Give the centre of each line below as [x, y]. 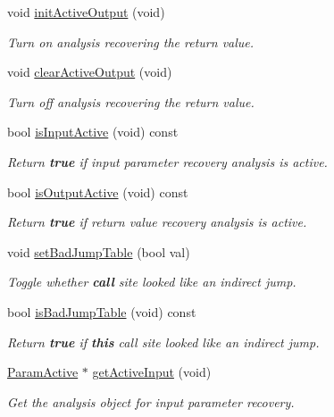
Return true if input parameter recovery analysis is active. [167, 161]
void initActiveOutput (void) [86, 12]
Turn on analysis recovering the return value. [131, 42]
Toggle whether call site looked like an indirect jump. [152, 282]
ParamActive [43, 372]
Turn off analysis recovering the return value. [131, 101]
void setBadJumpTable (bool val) [99, 251]
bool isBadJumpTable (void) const [102, 311]
